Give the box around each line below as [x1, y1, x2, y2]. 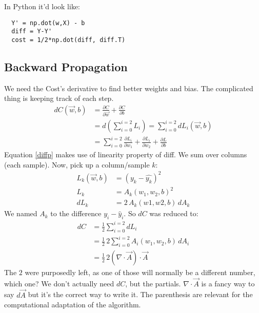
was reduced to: [149, 208, 198, 219]
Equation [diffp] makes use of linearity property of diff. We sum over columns [4, 149, 247, 160]
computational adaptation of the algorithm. [4, 299, 141, 310]
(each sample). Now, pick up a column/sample [4, 159, 150, 170]
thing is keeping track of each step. [4, 93, 114, 103]
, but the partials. [125, 278, 181, 288]
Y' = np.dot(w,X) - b [11, 19, 85, 27]
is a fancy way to [201, 278, 255, 288]
